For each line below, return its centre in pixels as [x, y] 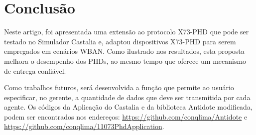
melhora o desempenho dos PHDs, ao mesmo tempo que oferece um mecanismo [125, 61]
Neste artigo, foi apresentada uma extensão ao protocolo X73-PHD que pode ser [127, 32]
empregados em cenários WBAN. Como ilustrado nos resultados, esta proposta [124, 51]
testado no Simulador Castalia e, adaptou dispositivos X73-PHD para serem [120, 41]
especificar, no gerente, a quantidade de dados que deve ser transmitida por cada [127, 97]
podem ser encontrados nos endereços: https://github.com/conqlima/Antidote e [126, 116]
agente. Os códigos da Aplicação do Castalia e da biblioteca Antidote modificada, [128, 107]
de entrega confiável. [35, 70]
